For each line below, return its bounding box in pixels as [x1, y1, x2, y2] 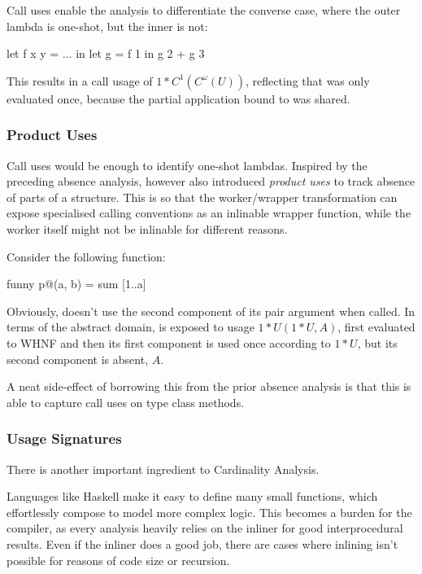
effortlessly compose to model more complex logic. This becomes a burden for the [7, 503, 412, 520]
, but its [357, 334, 398, 351]
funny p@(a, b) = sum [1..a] [7, 275, 146, 292]
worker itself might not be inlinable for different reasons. [7, 220, 288, 237]
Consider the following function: [7, 248, 166, 265]
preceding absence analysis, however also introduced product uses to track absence [7, 173, 415, 190]
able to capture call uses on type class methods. [7, 393, 245, 410]
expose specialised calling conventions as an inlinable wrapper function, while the [7, 204, 411, 221]
